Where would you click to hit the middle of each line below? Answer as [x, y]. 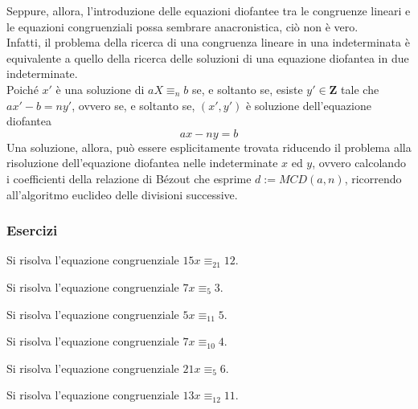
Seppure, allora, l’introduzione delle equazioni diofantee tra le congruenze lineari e [209, 10]
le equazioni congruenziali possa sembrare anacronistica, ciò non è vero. [182, 26]
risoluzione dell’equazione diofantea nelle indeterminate [142, 163]
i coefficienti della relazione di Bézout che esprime [129, 178]
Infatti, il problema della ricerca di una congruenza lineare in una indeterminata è [208, 42]
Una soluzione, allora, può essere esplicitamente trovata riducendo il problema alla [209, 147]
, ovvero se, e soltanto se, [133, 105]
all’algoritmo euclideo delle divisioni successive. [122, 194]
